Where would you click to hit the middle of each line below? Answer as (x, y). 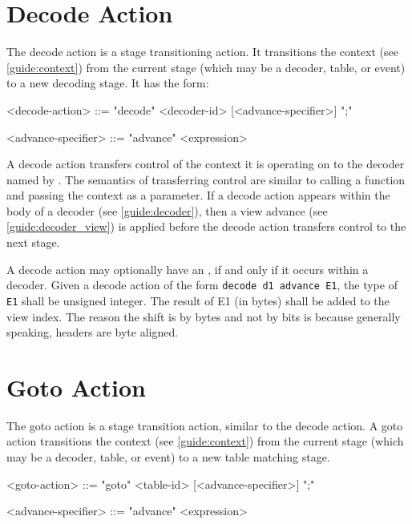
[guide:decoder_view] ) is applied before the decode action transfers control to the (206, 226)
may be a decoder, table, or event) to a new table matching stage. (168, 457)
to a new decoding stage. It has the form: (108, 83)
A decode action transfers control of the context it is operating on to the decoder (206, 164)
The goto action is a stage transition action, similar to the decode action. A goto (205, 425)
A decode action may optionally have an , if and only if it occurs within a (188, 269)
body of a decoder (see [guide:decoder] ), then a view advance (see (167, 210)
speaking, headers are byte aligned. (93, 332)
